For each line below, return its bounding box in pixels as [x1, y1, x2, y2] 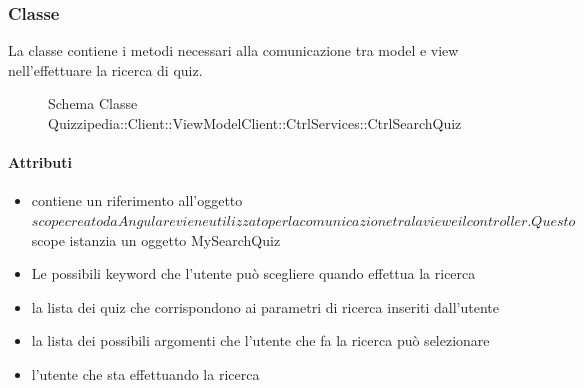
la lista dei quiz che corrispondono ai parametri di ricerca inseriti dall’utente [31, 296, 499, 317]
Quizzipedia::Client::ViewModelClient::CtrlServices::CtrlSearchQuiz [48, 113, 462, 133]
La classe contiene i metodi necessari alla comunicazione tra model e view [8, 40, 459, 61]
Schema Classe [48, 93, 138, 114]
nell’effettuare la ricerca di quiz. [8, 59, 203, 80]
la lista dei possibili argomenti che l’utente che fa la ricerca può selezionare [31, 330, 490, 351]
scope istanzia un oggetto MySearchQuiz [31, 229, 281, 250]
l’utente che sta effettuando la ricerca [31, 363, 260, 384]
